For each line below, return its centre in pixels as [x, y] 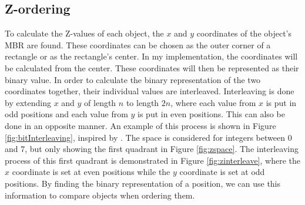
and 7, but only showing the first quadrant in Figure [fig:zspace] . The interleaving [152, 149]
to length [143, 102]
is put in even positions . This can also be [211, 114]
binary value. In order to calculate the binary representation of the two [133, 79]
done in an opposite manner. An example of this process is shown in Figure [140, 125]
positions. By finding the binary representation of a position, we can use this [143, 183]
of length [100, 102]
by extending [28, 102]
